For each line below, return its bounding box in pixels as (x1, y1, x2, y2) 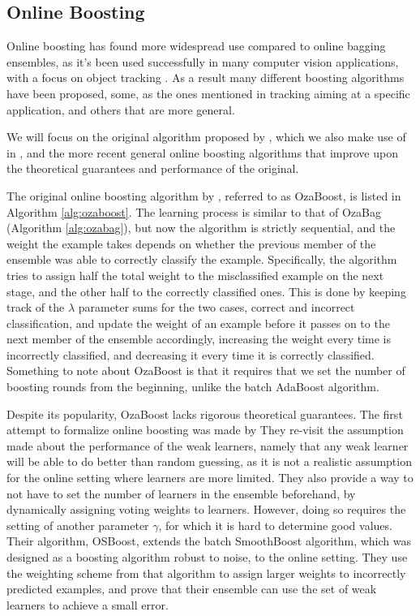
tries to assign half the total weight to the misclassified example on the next (6, 266, 384, 283)
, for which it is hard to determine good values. (158, 516, 392, 533)
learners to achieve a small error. (6, 596, 169, 613)
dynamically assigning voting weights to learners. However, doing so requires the (6, 501, 406, 518)
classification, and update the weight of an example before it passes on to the (6, 314, 390, 331)
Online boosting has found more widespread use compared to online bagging (6, 37, 386, 54)
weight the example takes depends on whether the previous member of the (6, 235, 376, 252)
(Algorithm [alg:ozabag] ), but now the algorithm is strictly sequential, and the (6, 219, 396, 236)
